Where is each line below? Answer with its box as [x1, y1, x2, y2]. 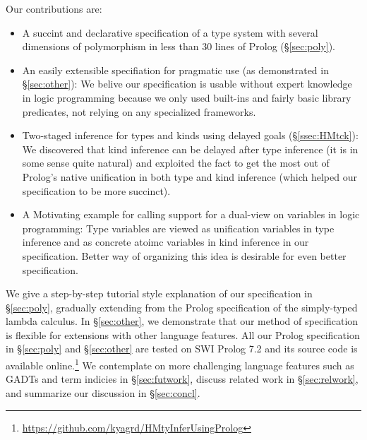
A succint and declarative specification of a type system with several [22, 25, 318, 40]
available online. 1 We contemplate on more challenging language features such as [6, 356, 354, 372]
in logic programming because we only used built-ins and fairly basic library [22, 90, 351, 105]
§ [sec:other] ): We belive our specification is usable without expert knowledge [22, 76, 352, 91]
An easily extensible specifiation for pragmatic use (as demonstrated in [22, 62, 329, 77]
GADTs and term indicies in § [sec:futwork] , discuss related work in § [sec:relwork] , [6, 371, 359, 386]
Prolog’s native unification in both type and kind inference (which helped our [22, 169, 357, 184]
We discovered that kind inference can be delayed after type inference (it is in [22, 141, 359, 156]
